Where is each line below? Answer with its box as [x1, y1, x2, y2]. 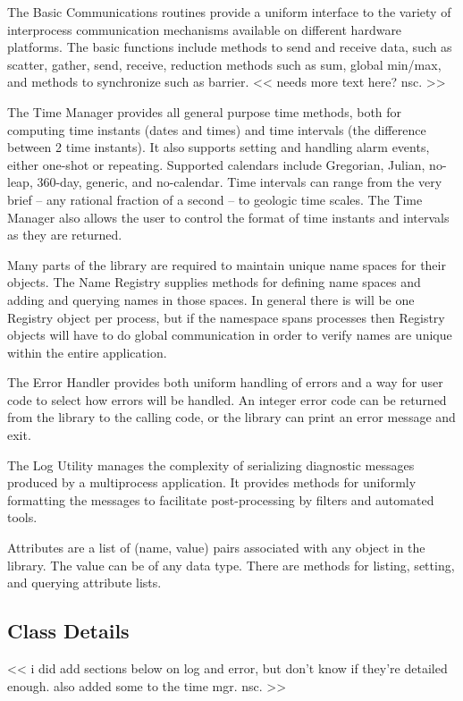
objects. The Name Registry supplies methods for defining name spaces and [7, 273, 421, 291]
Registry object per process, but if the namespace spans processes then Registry [7, 308, 445, 326]
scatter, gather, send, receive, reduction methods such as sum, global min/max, [7, 55, 442, 73]
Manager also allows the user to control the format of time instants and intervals [7, 207, 450, 226]
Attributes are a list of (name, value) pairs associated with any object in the [7, 538, 425, 557]
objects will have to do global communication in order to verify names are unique [7, 325, 452, 344]
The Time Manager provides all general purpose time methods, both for [7, 102, 402, 121]
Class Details [7, 617, 130, 645]
